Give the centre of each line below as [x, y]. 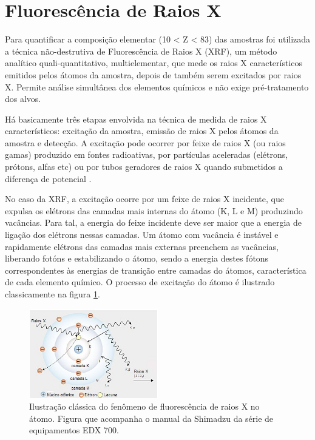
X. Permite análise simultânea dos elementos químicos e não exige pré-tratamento [157, 86]
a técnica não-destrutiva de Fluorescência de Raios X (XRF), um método [141, 51]
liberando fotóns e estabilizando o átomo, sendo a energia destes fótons [137, 258]
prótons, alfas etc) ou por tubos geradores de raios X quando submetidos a [144, 167]
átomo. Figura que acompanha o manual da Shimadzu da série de [151, 418]
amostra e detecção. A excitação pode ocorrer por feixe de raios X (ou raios [145, 142]
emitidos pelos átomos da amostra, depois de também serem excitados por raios [153, 74]
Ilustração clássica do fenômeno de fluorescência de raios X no [144, 406]
